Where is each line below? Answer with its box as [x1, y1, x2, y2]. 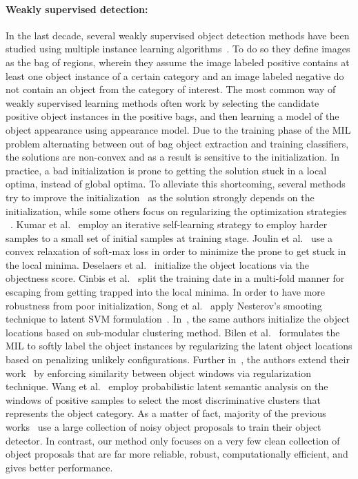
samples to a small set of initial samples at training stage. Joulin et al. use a [6, 230, 333, 245]
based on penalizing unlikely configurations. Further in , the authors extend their [6, 352, 350, 367]
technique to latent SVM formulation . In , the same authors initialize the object [6, 312, 350, 326]
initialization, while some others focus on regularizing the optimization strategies [6, 203, 347, 218]
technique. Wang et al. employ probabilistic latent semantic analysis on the [6, 379, 328, 394]
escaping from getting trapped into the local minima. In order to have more [6, 285, 326, 299]
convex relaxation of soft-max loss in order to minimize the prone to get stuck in [6, 244, 346, 258]
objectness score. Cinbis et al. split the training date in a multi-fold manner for [6, 271, 345, 285]
